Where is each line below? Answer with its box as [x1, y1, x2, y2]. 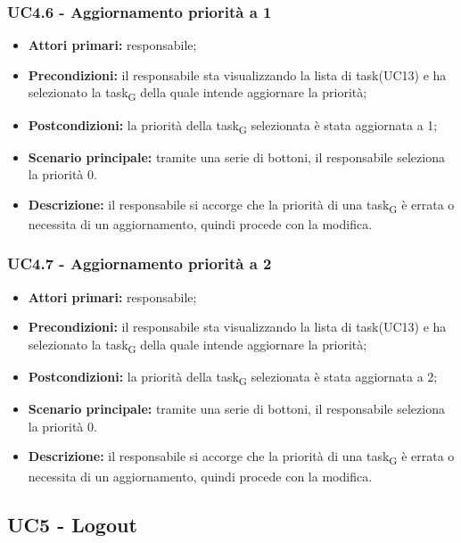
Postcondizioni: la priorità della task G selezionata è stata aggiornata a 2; [28, 367, 438, 388]
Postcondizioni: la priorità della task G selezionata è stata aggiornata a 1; [28, 115, 438, 136]
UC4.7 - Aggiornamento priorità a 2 [7, 252, 272, 275]
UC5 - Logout [7, 510, 137, 538]
